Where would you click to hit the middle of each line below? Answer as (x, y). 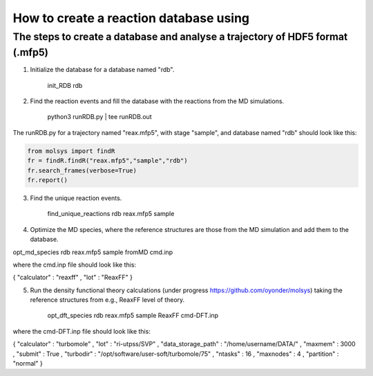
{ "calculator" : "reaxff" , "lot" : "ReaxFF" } (73, 278)
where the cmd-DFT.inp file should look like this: (82, 331)
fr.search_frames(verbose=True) (82, 170)
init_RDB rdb (65, 85)
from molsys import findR (71, 151)
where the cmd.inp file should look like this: (75, 265)
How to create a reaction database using (131, 18)
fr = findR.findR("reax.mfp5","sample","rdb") (107, 161)
